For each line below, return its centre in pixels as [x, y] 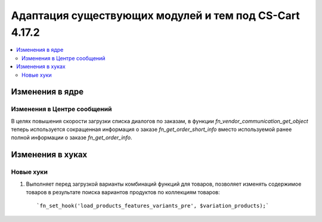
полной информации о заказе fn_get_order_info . [72, 137]
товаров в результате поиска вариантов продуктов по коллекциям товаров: [123, 192]
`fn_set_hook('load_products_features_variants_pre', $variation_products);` [153, 206]
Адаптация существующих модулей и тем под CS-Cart [156, 15]
